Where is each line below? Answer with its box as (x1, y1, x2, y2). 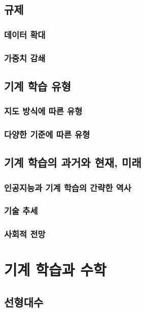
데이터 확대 (4, 28, 46, 41)
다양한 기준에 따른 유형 (4, 128, 90, 141)
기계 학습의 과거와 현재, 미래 (4, 154, 141, 170)
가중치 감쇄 (4, 51, 46, 64)
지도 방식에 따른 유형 (4, 105, 83, 117)
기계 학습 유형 (4, 78, 71, 93)
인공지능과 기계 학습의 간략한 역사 (4, 181, 131, 194)
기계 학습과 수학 (4, 259, 106, 280)
